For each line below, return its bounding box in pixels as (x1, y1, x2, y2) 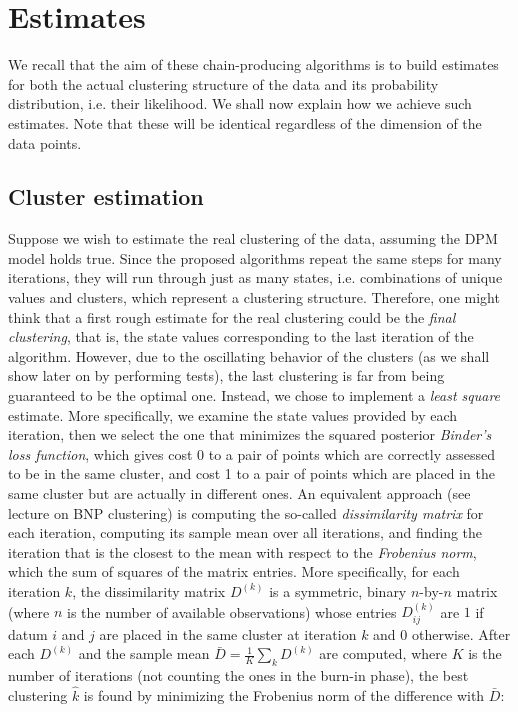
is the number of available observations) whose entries (66, 601, 397, 622)
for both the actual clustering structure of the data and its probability (8, 73, 439, 94)
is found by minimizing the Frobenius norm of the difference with (83, 685, 485, 706)
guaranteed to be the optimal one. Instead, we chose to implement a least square (8, 385, 501, 406)
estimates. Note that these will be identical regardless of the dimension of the (8, 112, 482, 133)
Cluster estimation (8, 181, 204, 212)
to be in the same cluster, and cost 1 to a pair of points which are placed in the (8, 463, 495, 484)
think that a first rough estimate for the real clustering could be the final (8, 306, 456, 327)
